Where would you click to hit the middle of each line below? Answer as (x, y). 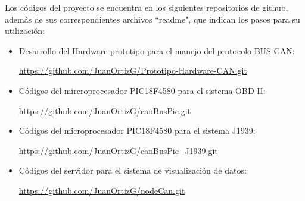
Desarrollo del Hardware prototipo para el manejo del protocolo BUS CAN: (157, 50)
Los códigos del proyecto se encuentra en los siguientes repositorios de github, (147, 7)
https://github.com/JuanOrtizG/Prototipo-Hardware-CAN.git (133, 70)
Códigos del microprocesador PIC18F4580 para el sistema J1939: (137, 131)
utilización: (25, 31)
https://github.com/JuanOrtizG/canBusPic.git (105, 110)
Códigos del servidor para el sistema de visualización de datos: (133, 170)
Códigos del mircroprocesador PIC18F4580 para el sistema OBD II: (142, 90)
